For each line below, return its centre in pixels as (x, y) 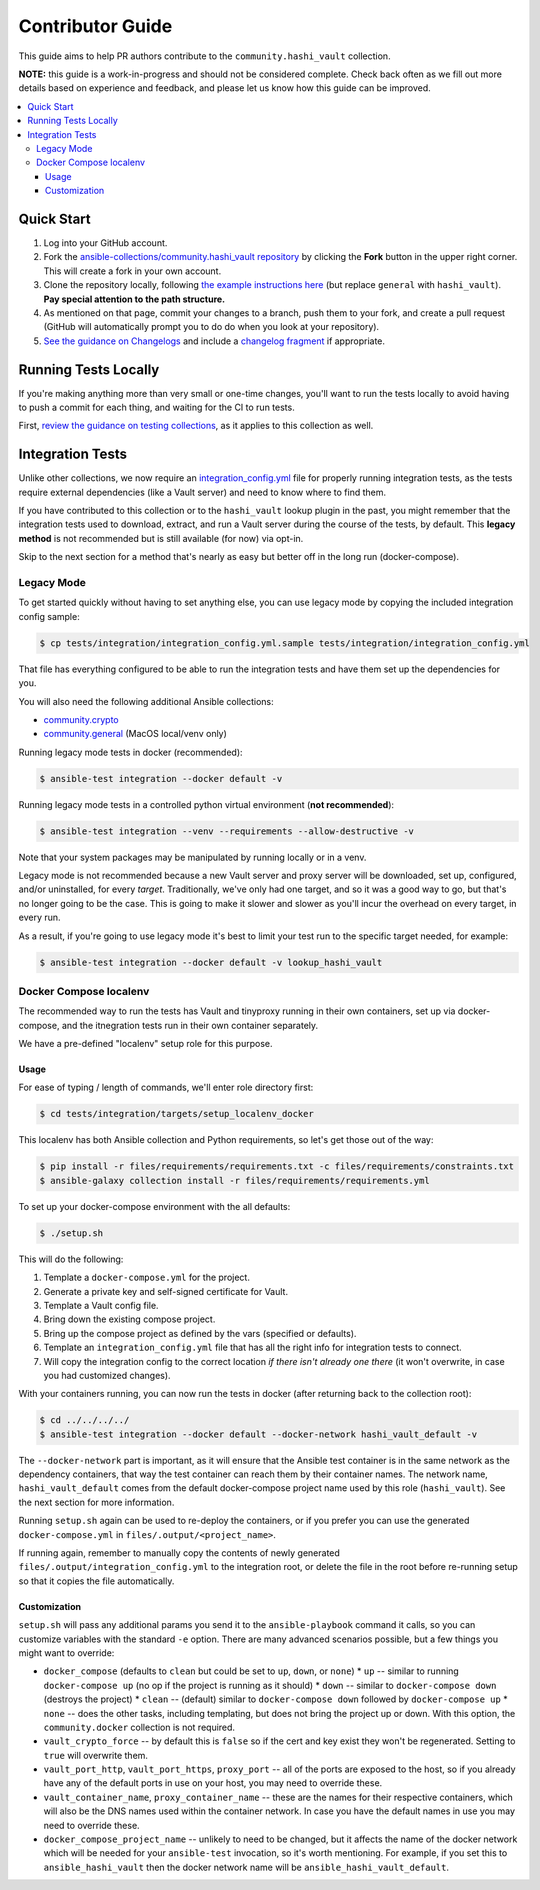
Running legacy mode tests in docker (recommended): (131, 752)
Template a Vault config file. (101, 1305)
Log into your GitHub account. (105, 242)
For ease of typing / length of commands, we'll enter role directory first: (166, 1087)
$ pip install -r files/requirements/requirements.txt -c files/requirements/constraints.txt (277, 1166)
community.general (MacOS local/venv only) (135, 734)
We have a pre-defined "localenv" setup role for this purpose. (146, 1044)
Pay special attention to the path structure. (134, 299)
